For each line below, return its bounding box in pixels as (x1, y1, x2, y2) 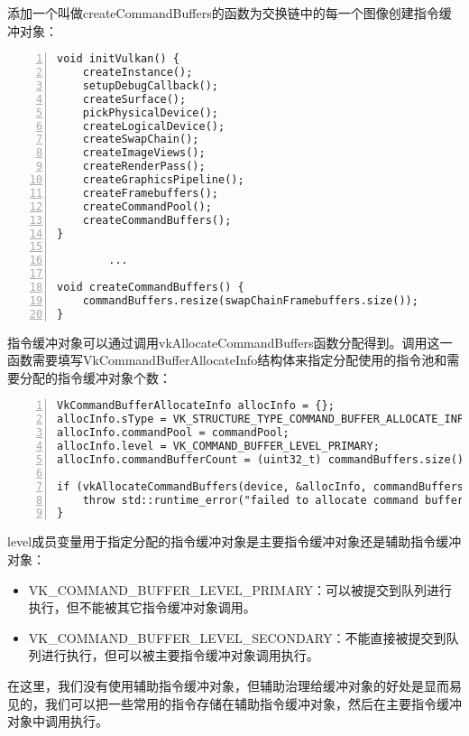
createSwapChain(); (82, 133, 199, 146)
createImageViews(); (82, 146, 206, 160)
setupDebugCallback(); (82, 79, 218, 92)
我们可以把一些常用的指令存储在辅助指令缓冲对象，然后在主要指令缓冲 (44, 694, 462, 713)
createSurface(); (82, 92, 187, 106)
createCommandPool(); (82, 200, 212, 213)
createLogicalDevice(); (82, 119, 225, 133)
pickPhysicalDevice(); (82, 106, 218, 119)
